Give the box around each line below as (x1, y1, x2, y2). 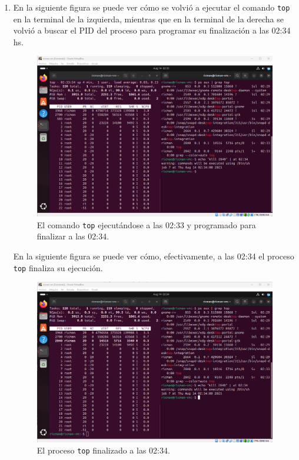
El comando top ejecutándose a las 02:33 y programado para (36, 218, 256, 231)
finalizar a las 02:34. (36, 230, 109, 242)
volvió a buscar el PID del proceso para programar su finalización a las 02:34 (13, 24, 291, 36)
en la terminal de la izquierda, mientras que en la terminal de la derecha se (13, 12, 284, 25)
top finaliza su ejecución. (13, 261, 103, 274)
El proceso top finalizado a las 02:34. (36, 444, 170, 456)
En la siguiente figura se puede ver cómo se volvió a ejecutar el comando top (13, 1, 290, 13)
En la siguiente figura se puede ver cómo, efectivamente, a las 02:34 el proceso (13, 250, 294, 262)
